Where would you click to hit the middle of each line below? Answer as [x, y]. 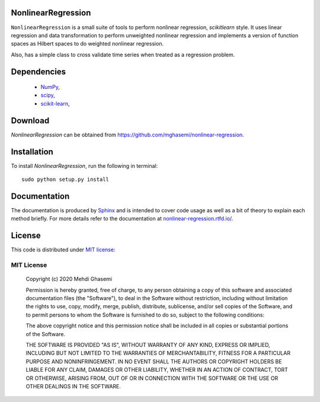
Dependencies [39, 71]
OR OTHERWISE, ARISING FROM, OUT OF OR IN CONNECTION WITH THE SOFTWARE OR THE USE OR [152, 378]
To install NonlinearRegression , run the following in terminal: [84, 165]
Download [30, 121]
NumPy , [50, 87]
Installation [32, 151]
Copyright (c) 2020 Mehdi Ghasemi [69, 279]
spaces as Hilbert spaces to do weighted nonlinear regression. [87, 44]
